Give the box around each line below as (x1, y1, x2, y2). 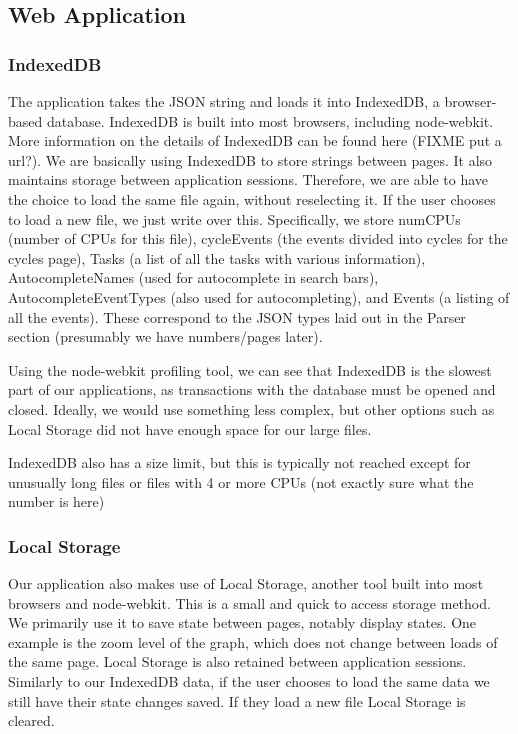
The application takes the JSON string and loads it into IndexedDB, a (8, 91, 440, 111)
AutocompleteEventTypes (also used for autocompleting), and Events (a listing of (8, 286, 510, 307)
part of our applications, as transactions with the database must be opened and (8, 379, 496, 400)
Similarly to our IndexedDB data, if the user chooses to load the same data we (8, 671, 490, 692)
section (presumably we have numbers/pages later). (8, 326, 323, 347)
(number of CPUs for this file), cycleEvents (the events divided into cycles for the (8, 228, 508, 249)
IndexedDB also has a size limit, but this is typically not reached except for (8, 452, 471, 473)
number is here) (8, 491, 105, 512)
